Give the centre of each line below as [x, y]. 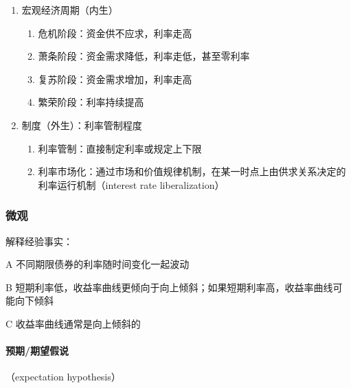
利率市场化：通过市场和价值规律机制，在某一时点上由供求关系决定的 [192, 171]
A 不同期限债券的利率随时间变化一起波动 [98, 264]
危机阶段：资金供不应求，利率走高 [115, 33]
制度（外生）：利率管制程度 [82, 125]
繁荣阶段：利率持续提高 [91, 102]
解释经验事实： [39, 241]
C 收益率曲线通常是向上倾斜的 [73, 323]
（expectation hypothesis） [63, 377]
